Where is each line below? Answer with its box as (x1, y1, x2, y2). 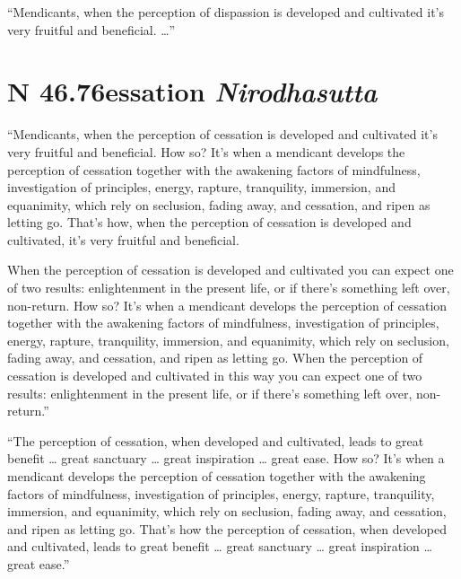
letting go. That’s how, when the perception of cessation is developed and (7, 213, 412, 232)
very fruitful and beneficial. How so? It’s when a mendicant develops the (7, 142, 405, 161)
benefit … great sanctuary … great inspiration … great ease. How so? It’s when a (7, 449, 445, 468)
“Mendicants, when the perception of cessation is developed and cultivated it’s (7, 125, 438, 144)
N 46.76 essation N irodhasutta (7, 73, 378, 110)
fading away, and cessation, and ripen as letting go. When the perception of (7, 348, 423, 367)
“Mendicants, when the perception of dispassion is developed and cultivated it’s (7, 3, 445, 21)
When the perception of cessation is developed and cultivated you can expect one (7, 260, 454, 279)
